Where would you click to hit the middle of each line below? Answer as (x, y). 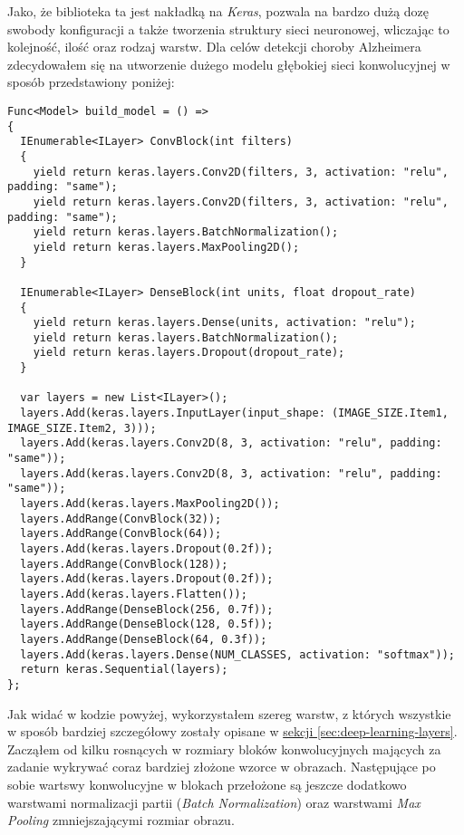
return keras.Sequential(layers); (124, 670)
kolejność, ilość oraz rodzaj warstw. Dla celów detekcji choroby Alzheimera (214, 47)
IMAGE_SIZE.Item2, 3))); (82, 428)
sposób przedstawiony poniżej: (91, 82)
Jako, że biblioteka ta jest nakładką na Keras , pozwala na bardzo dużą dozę (218, 11)
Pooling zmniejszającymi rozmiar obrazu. (121, 820)
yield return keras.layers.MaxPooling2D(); (166, 247)
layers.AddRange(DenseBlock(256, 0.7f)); (147, 609)
